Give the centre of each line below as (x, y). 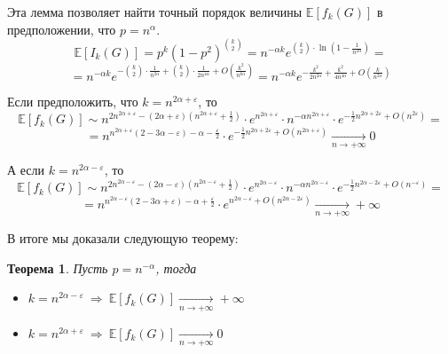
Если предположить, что (73, 102)
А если (26, 170)
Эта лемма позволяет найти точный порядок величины (155, 12)
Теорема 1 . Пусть (58, 267)
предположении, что (62, 29)
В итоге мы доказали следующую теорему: (123, 238)
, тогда (176, 267)
